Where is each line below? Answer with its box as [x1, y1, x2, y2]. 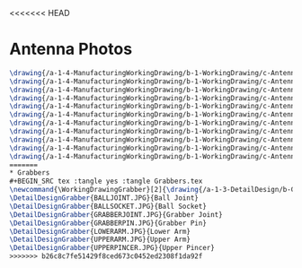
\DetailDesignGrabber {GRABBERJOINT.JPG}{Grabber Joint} [9, 210, 223, 219]
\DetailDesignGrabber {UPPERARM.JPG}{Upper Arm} [9, 235, 191, 245]
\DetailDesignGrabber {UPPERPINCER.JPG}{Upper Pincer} [9, 244, 216, 253]
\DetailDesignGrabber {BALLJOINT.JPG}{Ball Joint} [9, 194, 200, 203]
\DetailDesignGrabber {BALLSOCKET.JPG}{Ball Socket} [9, 202, 207, 211]
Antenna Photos [9, 39, 133, 59]
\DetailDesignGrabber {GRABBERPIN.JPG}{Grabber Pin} [9, 219, 207, 228]
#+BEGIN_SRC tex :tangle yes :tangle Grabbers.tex [9, 177, 203, 186]
